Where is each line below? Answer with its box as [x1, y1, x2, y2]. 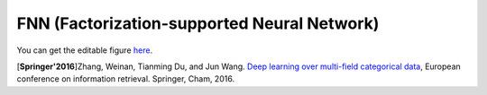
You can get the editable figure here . [16, 45, 153, 56]
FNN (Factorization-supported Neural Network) [16, 13, 380, 33]
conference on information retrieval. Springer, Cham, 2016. [16, 73, 234, 84]
